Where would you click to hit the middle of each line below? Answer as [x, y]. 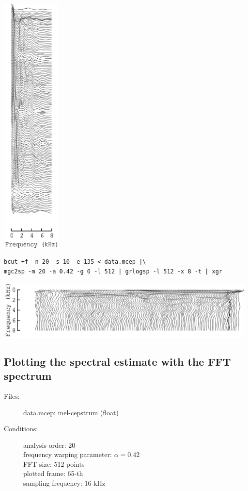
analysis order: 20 [49, 445]
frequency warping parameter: [68, 454]
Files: [12, 396]
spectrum [28, 376]
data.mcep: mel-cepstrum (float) [71, 412]
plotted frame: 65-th [53, 473]
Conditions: [21, 429]
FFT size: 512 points [54, 464]
